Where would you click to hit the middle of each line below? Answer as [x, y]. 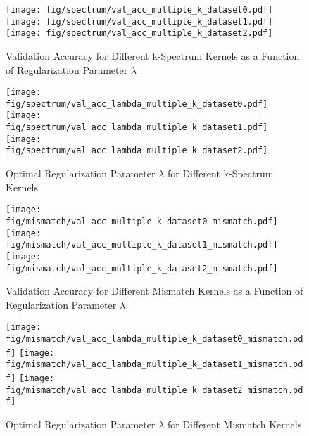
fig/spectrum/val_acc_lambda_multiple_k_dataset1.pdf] [137, 128]
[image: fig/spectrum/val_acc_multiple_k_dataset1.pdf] [139, 21]
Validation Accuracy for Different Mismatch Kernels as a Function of [154, 291]
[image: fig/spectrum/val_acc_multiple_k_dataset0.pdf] [139, 10]
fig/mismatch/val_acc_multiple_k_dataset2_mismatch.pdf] [142, 268]
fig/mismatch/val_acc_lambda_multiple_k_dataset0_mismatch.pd [154, 339]
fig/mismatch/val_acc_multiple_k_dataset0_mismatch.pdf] [142, 221]
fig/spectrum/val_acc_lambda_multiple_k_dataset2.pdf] [137, 151]
